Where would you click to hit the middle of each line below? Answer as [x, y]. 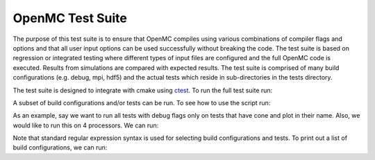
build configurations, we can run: [60, 148]
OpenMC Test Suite [70, 18]
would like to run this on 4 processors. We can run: [86, 125]
